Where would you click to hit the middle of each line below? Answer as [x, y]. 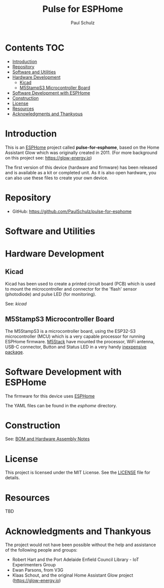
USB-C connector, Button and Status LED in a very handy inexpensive [76, 347]
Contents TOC [35, 48]
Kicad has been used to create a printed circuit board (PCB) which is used [80, 284]
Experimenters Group [34, 565]
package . [15, 352]
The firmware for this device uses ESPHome [50, 396]
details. [13, 478]
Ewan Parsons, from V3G [38, 570]
